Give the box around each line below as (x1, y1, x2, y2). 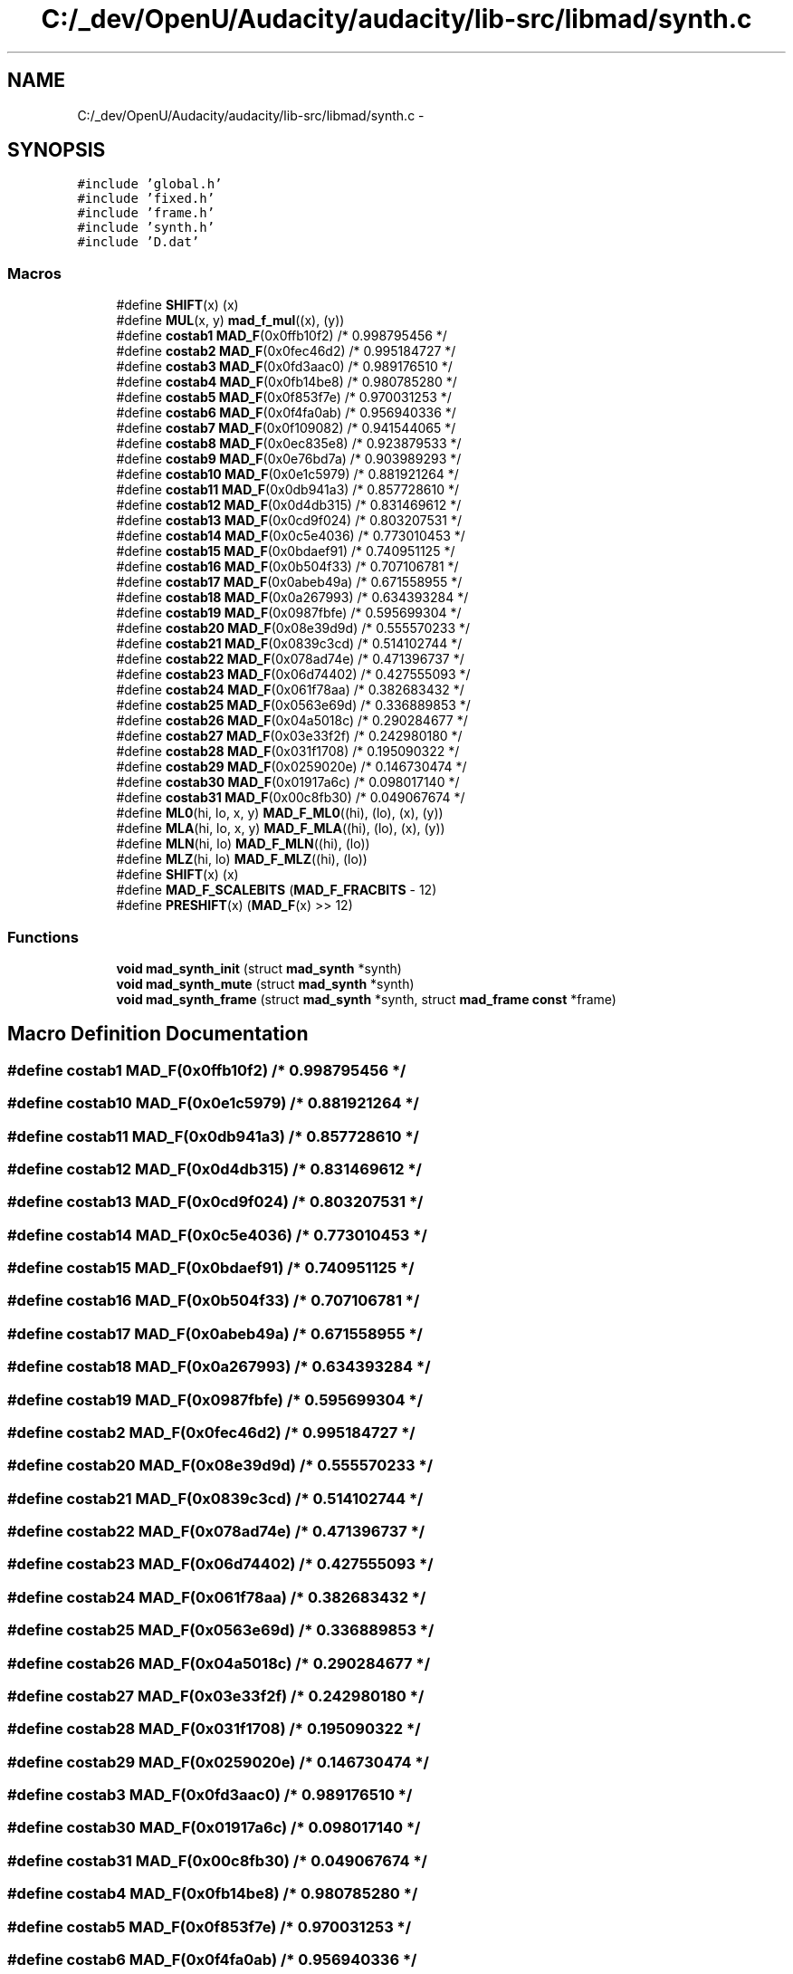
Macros (7, 264, 62, 283)
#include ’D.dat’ (77, 235, 200, 250)
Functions (7, 927, 79, 946)
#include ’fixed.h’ (77, 191, 215, 206)
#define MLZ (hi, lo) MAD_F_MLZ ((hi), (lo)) (116, 851, 368, 867)
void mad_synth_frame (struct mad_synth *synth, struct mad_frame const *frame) (116, 991, 616, 1007)
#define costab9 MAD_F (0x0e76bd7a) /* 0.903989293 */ (116, 451, 462, 467)
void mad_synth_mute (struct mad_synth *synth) (116, 975, 415, 992)
